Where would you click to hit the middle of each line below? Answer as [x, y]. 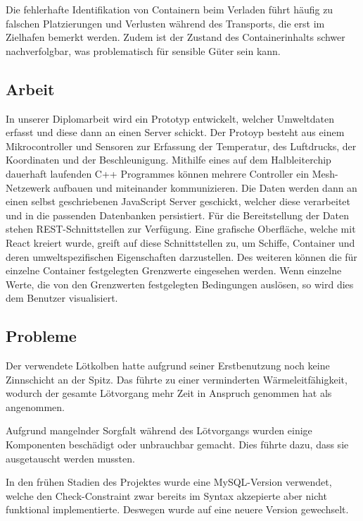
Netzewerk [28, 187]
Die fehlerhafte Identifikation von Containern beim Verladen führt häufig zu [170, 9]
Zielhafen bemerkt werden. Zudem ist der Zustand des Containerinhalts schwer [176, 37]
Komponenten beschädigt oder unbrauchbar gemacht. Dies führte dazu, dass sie [177, 445]
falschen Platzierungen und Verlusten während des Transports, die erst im [165, 23]
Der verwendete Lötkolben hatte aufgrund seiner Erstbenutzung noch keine [168, 366]
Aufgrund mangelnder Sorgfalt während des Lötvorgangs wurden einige [159, 430]
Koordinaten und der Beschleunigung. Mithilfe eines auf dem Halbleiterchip [168, 160]
